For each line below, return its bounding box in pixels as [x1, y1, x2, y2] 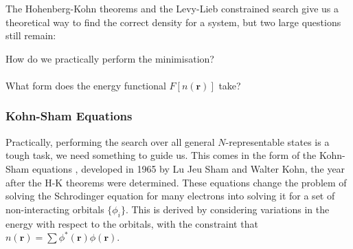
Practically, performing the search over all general [5, 134, 215, 149]
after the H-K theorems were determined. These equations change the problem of [5, 175, 347, 189]
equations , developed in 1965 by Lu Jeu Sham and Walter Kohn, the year [32, 161, 345, 175]
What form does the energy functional [5, 78, 166, 92]
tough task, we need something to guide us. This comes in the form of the [5, 148, 317, 162]
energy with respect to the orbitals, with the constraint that [5, 216, 258, 230]
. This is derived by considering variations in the [125, 202, 330, 216]
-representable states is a [225, 134, 330, 149]
